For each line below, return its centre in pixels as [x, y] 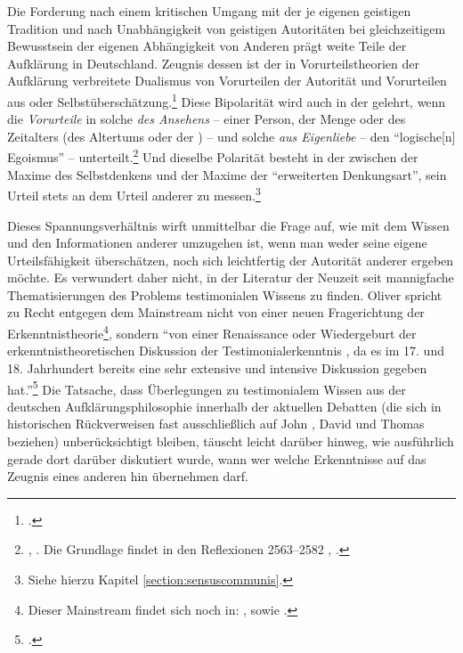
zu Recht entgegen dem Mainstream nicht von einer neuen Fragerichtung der [216, 312]
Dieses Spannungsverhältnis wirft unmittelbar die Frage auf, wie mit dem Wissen [228, 225]
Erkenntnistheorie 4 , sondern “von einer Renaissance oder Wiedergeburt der [212, 332]
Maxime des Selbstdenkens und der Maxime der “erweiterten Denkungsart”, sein [227, 174]
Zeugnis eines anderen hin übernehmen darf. [128, 476]
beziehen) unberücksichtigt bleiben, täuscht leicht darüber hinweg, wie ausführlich [231, 441]
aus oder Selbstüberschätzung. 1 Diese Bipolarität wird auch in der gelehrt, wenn [227, 100]
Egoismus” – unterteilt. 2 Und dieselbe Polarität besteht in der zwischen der [213, 156]
